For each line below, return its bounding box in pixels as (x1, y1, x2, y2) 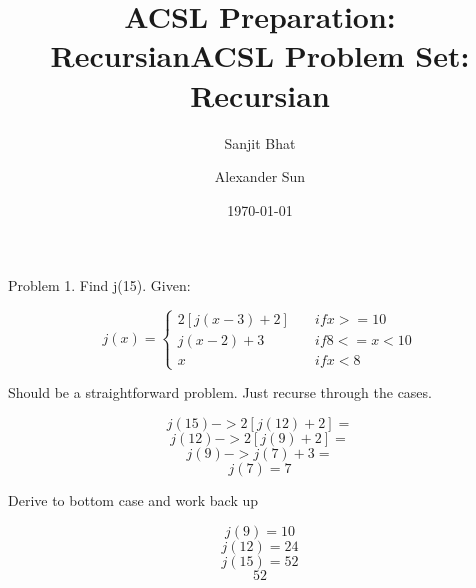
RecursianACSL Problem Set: (50, 35, 470, 76)
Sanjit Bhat (224, 132, 296, 153)
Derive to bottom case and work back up (8, 490, 258, 511)
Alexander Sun (214, 166, 306, 187)
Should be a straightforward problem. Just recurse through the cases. (8, 382, 432, 403)
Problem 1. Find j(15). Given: (8, 275, 191, 296)
